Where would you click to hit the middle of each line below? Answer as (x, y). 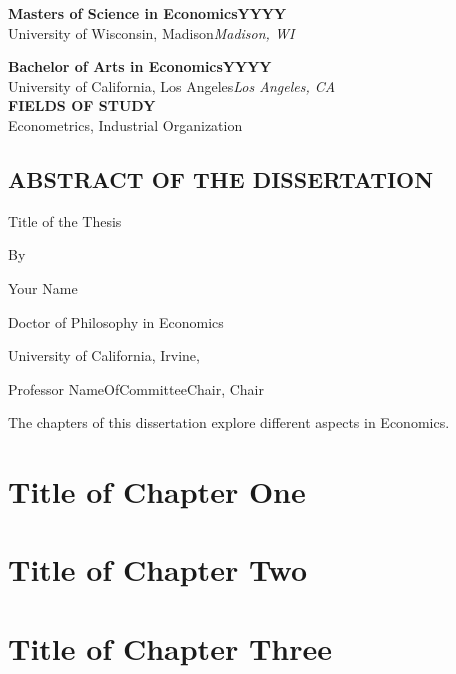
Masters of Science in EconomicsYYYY (147, 13)
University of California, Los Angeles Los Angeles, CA (172, 85)
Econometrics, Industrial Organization (125, 124)
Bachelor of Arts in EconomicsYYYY (140, 66)
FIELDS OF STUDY (82, 105)
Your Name (43, 287)
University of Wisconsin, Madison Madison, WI (151, 32)
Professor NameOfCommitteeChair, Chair (136, 388)
